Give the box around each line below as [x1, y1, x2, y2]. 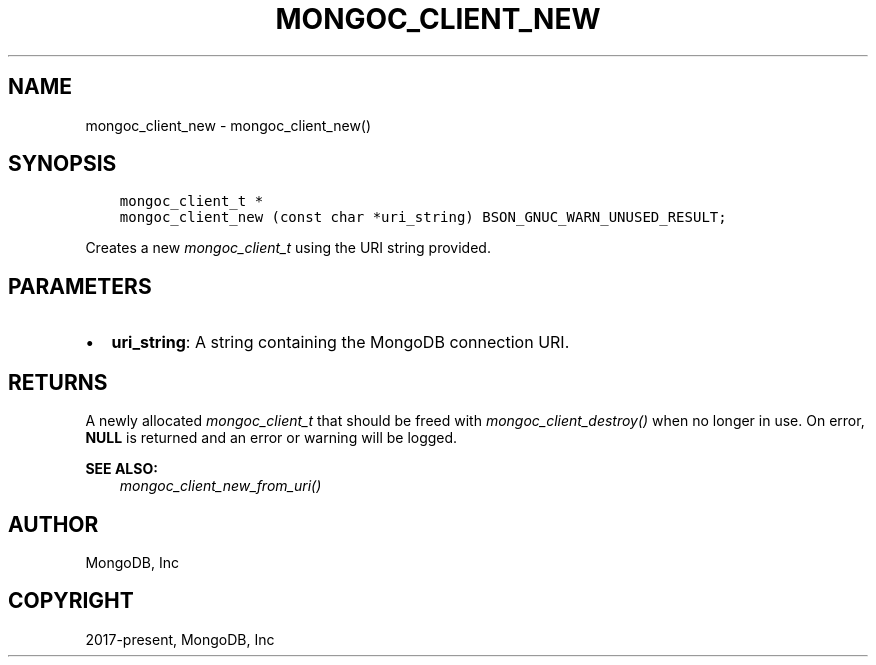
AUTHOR [8, 511, 99, 537]
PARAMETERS [8, 273, 152, 299]
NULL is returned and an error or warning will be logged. [85, 429, 458, 447]
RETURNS [8, 369, 108, 395]
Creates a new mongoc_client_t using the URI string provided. [85, 239, 491, 257]
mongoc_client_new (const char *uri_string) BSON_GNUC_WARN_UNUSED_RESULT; [119, 209, 727, 226]
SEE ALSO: [85, 460, 158, 478]
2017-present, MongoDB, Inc [85, 630, 275, 648]
